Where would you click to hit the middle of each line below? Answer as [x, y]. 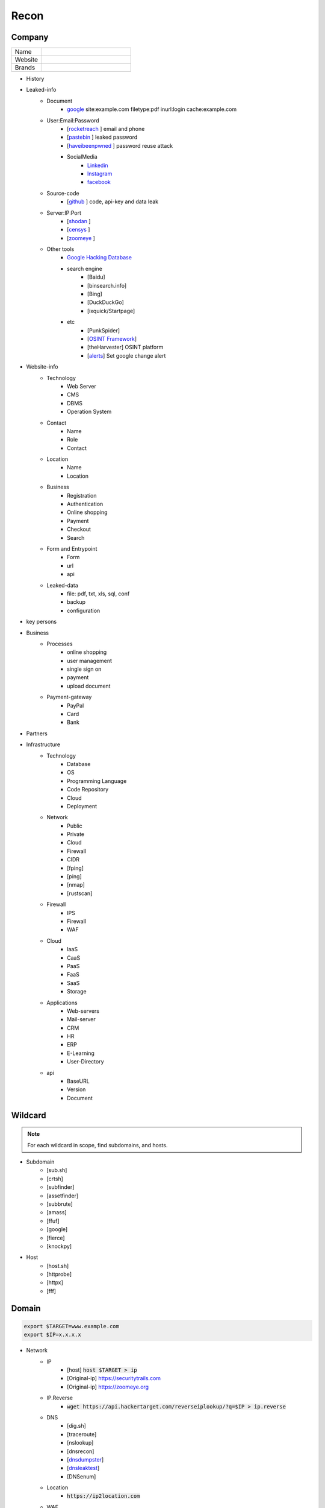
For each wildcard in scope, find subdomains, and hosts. [97, 1145]
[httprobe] [59, 1274]
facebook [99, 182]
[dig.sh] [77, 1426]
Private [76, 834]
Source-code [63, 193]
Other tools [60, 249]
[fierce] [56, 1238]
